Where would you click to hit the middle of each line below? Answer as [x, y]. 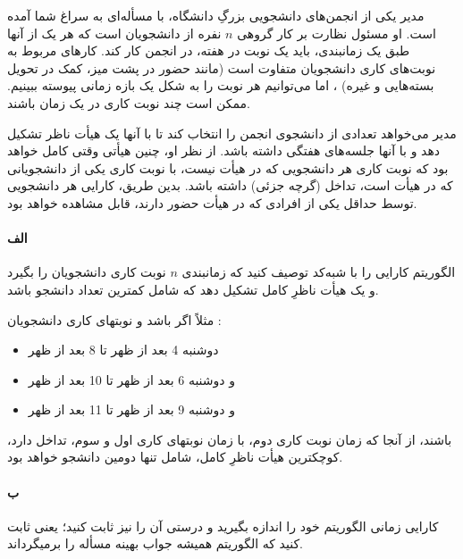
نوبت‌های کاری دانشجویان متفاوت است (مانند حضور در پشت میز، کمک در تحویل [222, 67]
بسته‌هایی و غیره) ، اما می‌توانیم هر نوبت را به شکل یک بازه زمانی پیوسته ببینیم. [221, 85]
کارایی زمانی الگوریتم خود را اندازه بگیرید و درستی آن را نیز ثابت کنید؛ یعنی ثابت [223, 526]
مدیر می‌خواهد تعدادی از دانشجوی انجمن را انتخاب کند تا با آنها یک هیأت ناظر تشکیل [232, 133]
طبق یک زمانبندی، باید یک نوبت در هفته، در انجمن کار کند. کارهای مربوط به [209, 50]
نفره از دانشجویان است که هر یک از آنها [114, 33]
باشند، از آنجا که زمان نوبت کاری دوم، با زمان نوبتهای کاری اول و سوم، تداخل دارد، [230, 439]
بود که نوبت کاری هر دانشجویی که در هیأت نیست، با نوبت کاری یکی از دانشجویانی [228, 167]
